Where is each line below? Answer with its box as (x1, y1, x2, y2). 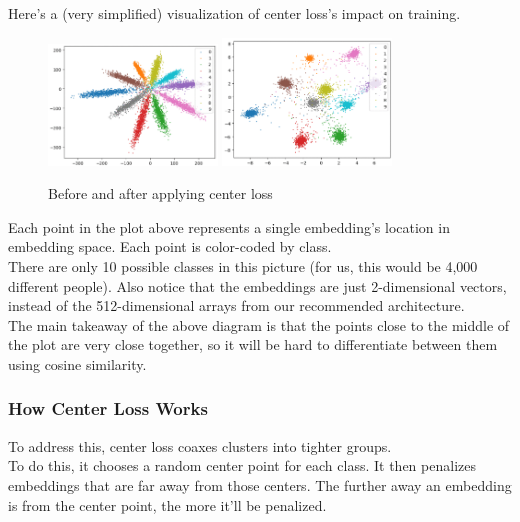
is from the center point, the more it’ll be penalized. (8, 494, 327, 515)
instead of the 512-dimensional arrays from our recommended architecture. (8, 295, 465, 316)
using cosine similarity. (8, 353, 147, 374)
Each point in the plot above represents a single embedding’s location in (8, 216, 450, 237)
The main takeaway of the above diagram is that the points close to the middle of (8, 314, 510, 335)
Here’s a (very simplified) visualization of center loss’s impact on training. (8, 3, 461, 23)
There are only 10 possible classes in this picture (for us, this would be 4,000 (8, 255, 478, 276)
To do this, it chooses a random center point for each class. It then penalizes (8, 455, 476, 476)
